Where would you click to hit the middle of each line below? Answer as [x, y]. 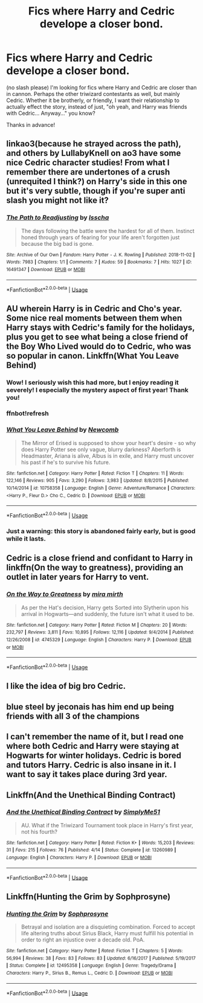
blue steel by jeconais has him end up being [90, 707]
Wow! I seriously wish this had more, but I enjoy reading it [93, 382]
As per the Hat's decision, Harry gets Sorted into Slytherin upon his [105, 607]
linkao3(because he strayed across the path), [94, 144]
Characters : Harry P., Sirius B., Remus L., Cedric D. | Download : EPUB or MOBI [90, 973]
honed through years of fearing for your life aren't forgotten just [100, 237]
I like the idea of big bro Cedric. [66, 686]
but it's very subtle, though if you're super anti [96, 191]
